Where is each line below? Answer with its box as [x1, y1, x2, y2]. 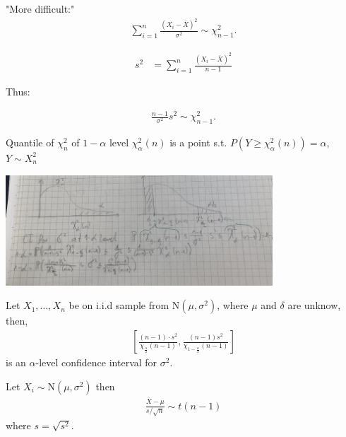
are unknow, [287, 298, 341, 313]
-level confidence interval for [35, 355, 157, 370]
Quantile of [6, 134, 54, 149]
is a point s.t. [169, 134, 227, 149]
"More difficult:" [6, 1, 75, 16]
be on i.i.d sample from [68, 298, 169, 313]
